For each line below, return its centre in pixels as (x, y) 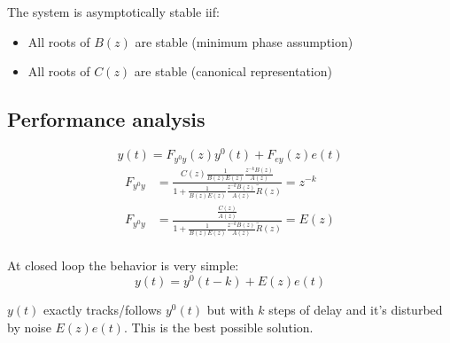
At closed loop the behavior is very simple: (123, 265)
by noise (29, 327)
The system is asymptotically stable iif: (113, 12)
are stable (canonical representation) (233, 71)
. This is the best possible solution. (218, 327)
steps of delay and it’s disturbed (356, 310)
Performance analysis (106, 119)
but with (230, 310)
